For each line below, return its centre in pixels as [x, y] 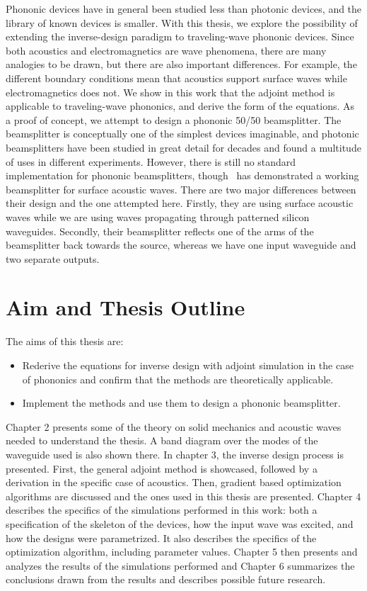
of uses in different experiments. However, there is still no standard [151, 161]
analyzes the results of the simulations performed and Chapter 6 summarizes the [180, 565]
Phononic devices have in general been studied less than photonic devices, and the [184, 9]
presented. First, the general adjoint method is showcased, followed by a [162, 468]
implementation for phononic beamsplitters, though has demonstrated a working [182, 175]
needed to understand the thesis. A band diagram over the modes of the [162, 440]
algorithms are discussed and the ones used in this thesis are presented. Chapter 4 [183, 496]
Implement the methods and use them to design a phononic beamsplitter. [181, 403]
